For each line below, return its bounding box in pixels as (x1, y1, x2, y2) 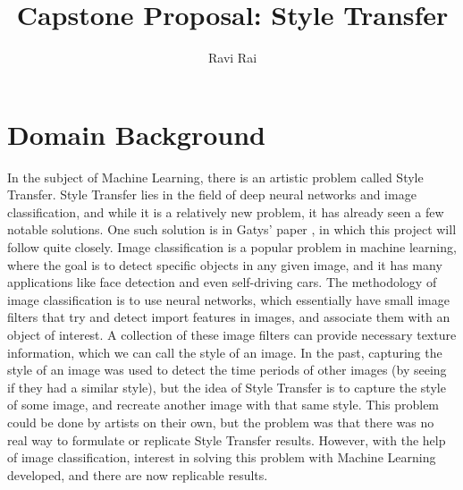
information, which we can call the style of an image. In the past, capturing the (7, 342, 442, 361)
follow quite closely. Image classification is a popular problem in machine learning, (7, 238, 457, 257)
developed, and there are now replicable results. (7, 465, 268, 484)
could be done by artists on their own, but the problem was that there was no (7, 412, 434, 431)
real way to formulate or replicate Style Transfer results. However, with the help (7, 430, 446, 449)
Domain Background (7, 115, 265, 152)
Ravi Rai (207, 48, 257, 67)
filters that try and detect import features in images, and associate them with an (7, 308, 450, 326)
